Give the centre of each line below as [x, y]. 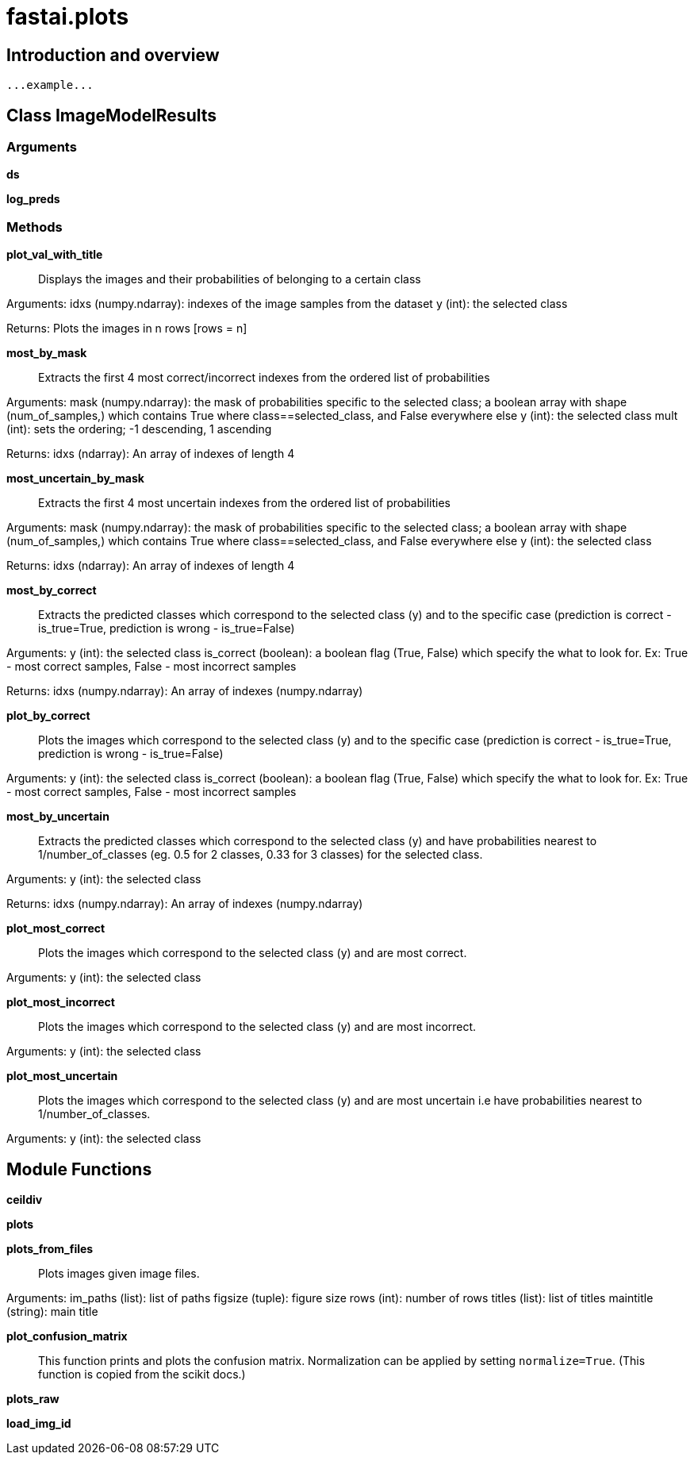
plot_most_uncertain [62, 1076]
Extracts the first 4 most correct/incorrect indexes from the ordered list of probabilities [264, 378]
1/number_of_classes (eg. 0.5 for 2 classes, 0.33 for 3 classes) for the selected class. [261, 855]
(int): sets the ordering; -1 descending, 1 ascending [139, 429]
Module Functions [79, 1169]
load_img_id [39, 1423]
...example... [50, 85]
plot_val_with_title [55, 255]
